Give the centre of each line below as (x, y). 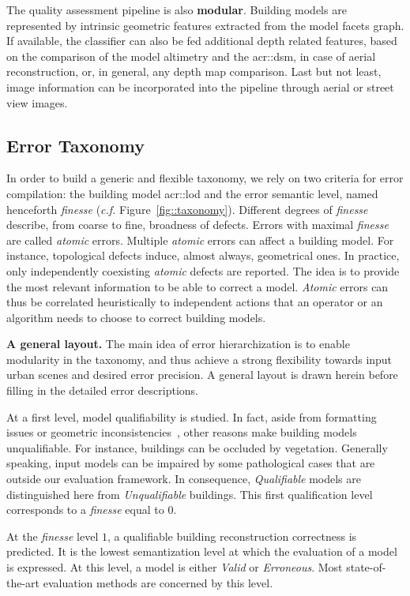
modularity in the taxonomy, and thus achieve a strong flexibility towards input (199, 359)
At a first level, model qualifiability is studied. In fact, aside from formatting (192, 416)
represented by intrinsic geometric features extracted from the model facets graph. (205, 25)
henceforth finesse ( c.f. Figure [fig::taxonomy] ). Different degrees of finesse (187, 209)
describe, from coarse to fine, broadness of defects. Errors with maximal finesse (197, 225)
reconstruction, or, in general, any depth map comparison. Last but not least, (194, 71)
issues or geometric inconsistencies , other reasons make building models (182, 432)
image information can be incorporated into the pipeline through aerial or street (200, 86)
